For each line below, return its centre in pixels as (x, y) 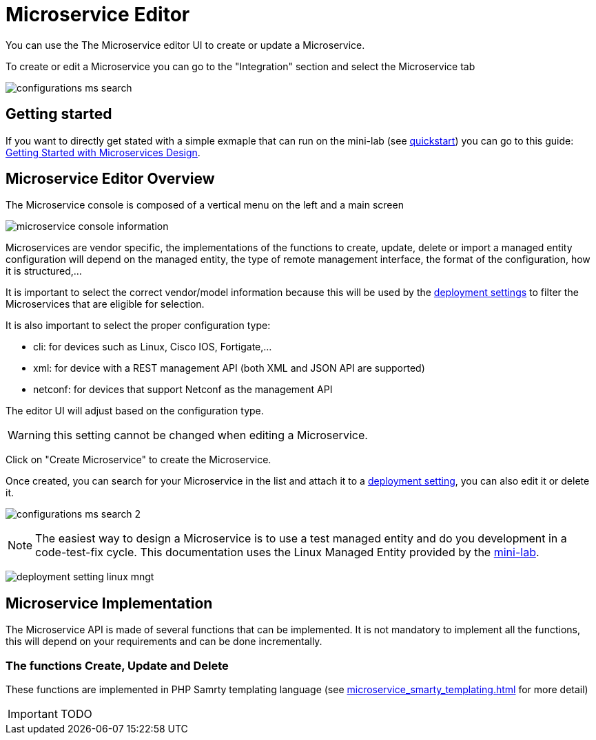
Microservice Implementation (109, 603)
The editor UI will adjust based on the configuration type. (135, 411)
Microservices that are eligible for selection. (105, 304)
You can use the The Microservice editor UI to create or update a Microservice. (185, 45)
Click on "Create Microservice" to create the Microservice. (138, 460)
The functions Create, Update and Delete (117, 665)
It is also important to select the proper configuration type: (138, 326)
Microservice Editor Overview (110, 179)
